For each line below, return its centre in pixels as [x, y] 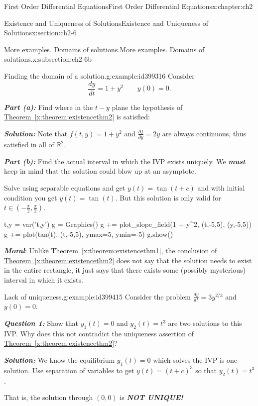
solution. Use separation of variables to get [69, 370]
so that [206, 370]
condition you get [31, 197]
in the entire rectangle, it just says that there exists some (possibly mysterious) [125, 270]
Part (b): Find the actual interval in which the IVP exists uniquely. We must [125, 161]
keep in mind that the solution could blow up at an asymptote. [100, 171]
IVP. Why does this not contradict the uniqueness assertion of [99, 333]
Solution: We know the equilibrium [60, 360]
